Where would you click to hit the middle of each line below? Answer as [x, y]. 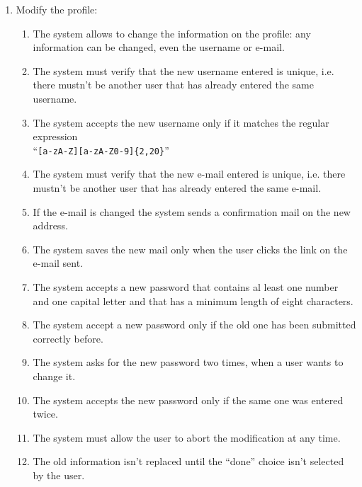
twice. [45, 414]
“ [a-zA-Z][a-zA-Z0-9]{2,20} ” [101, 150]
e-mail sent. [58, 263]
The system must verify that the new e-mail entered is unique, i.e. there [189, 174]
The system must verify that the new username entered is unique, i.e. [183, 70]
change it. [54, 376]
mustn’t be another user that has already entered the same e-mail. [177, 188]
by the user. [59, 475]
